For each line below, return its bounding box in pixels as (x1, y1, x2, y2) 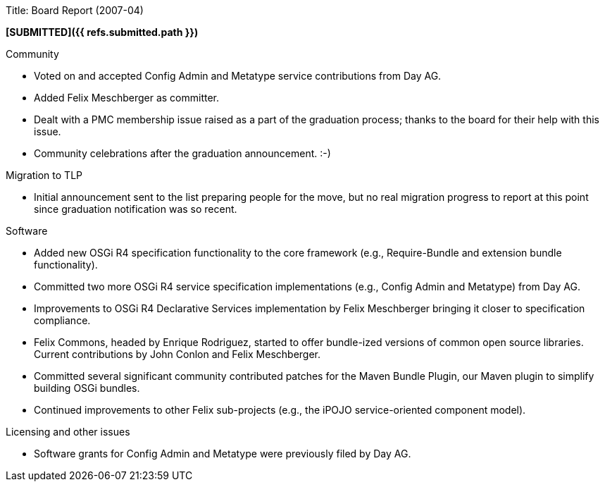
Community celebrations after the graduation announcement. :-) (34, 147, 331, 159)
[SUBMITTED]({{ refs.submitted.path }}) (6, 26, 199, 38)
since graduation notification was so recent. (34, 203, 237, 215)
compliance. (34, 314, 91, 326)
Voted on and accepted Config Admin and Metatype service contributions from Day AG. (34, 70, 442, 82)
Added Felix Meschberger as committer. (34, 92, 220, 104)
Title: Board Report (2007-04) (6, 4, 144, 16)
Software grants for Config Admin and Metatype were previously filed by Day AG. (34, 448, 411, 460)
